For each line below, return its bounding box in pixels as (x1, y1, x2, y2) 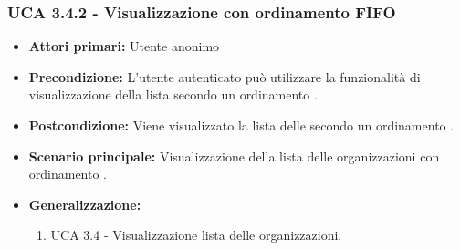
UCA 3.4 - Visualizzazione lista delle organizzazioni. (50, 225, 342, 245)
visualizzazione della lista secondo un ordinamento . (28, 85, 318, 104)
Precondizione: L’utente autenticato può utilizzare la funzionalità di (28, 67, 421, 86)
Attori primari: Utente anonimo (28, 36, 220, 56)
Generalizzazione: (28, 194, 141, 214)
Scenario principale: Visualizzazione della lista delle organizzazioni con (28, 146, 440, 165)
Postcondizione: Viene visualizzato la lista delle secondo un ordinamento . (28, 116, 455, 134)
